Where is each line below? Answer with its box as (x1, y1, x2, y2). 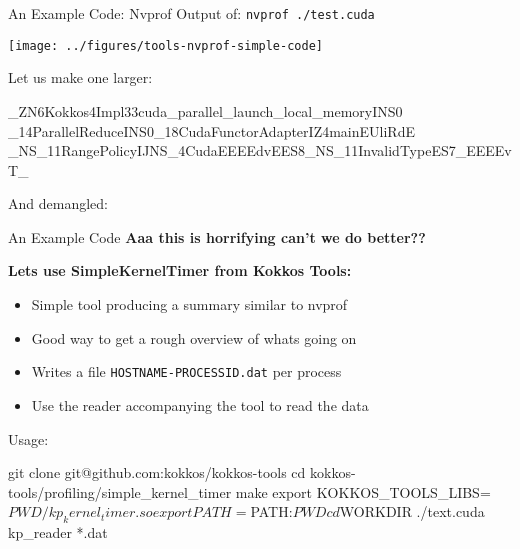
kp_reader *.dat (8, 522, 108, 543)
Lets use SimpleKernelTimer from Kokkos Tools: (8, 260, 352, 281)
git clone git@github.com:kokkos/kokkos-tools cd (8, 462, 306, 483)
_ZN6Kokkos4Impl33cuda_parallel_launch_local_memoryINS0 (8, 100, 403, 121)
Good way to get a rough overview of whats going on (31, 327, 357, 348)
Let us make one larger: (8, 67, 153, 88)
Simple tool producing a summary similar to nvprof (31, 294, 348, 315)
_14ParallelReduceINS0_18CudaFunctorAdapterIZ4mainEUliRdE (8, 120, 415, 141)
